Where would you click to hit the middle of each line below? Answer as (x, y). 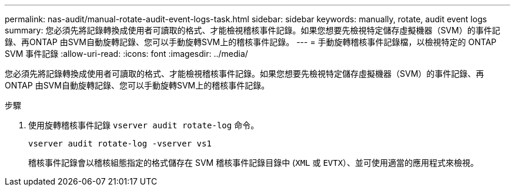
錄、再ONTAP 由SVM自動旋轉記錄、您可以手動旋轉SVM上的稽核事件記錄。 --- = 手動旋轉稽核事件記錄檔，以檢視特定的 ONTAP (251, 42)
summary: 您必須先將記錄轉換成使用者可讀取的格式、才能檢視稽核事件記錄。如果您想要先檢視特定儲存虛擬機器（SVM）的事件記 (253, 30)
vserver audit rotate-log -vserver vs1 (120, 144)
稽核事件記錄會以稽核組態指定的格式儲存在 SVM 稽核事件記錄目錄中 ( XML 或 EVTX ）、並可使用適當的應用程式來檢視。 (254, 163)
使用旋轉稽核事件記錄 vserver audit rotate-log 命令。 (144, 125)
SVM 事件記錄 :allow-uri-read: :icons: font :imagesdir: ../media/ (126, 54)
